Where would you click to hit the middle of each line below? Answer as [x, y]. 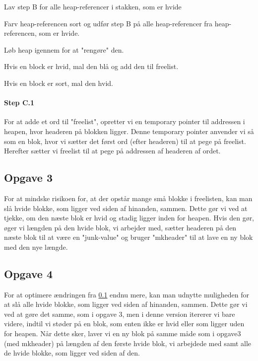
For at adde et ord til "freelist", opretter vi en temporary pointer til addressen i [125, 121]
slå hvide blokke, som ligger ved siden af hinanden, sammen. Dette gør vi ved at [126, 208]
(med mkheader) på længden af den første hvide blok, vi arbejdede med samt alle [128, 343]
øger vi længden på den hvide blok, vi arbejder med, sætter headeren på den [120, 227]
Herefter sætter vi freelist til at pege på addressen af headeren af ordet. [112, 151]
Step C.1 [19, 103]
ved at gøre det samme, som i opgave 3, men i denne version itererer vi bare [120, 314]
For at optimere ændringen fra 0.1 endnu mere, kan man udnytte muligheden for [127, 294]
